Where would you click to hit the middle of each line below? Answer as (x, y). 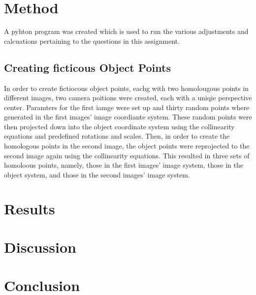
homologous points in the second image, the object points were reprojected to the (127, 146)
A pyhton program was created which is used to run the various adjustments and (126, 31)
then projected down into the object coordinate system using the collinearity (119, 126)
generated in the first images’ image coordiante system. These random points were (128, 117)
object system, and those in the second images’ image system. (97, 174)
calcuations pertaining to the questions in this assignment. (92, 41)
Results (30, 208)
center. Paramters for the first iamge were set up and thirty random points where (127, 107)
